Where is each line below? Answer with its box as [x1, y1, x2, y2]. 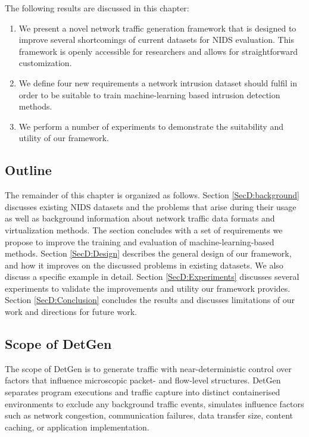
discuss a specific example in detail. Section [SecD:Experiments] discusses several [5, 270, 299, 283]
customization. [18, 57, 72, 69]
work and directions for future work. [5, 305, 137, 318]
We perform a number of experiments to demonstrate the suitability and [18, 120, 283, 132]
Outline [5, 161, 52, 179]
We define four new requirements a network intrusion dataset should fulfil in [18, 76, 298, 89]
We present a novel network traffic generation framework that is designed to [18, 21, 296, 34]
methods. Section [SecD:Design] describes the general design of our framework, [5, 247, 292, 260]
